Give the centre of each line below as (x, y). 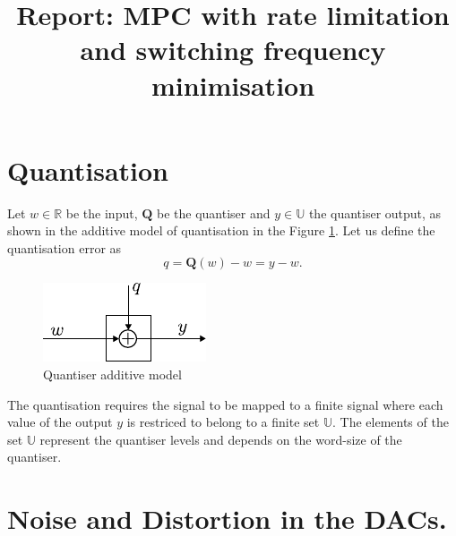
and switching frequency (233, 50)
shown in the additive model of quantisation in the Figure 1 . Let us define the (221, 230)
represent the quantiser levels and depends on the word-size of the (221, 439)
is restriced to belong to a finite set (223, 422)
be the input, (102, 213)
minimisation (233, 85)
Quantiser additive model (112, 374)
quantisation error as (65, 247)
